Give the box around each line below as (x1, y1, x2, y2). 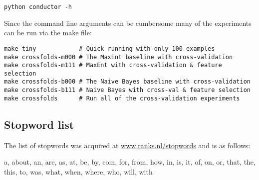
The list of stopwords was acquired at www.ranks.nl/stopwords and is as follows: (4, 140, 251, 150)
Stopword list (4, 116, 74, 132)
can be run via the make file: (4, 27, 92, 38)
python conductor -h (4, 3, 72, 10)
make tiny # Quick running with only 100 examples (4, 45, 215, 52)
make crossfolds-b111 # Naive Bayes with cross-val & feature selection (4, 87, 251, 94)
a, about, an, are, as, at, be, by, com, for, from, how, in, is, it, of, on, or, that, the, (4, 157, 256, 167)
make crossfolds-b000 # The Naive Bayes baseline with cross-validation (4, 78, 251, 86)
